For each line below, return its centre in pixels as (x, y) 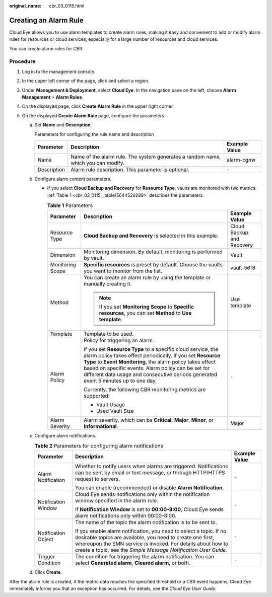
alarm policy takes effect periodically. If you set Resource (152, 355)
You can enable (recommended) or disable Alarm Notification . (149, 488)
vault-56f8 (243, 268)
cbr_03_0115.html (67, 6)
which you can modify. (97, 163)
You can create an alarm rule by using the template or (147, 277)
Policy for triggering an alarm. (119, 340)
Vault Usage (111, 404)
